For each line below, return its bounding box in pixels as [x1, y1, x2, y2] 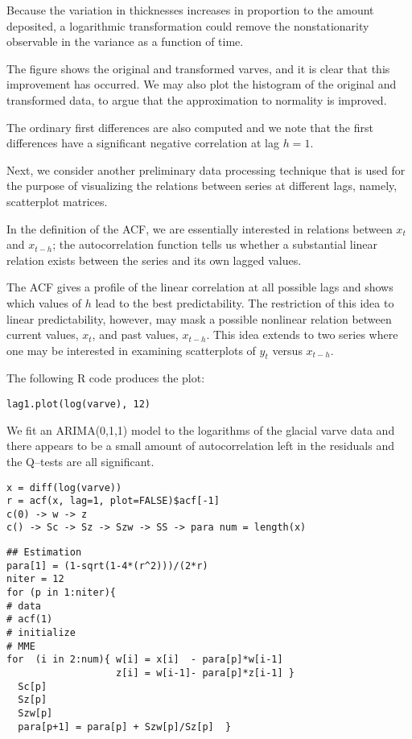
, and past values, [92, 326, 179, 343]
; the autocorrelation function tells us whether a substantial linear [52, 236, 378, 253]
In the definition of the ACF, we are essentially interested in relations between [6, 220, 393, 237]
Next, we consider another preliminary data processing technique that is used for [6, 161, 406, 178]
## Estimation [6, 547, 82, 559]
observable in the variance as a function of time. [6, 33, 244, 50]
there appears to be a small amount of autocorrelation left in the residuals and [6, 437, 394, 454]
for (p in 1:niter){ [6, 587, 117, 599]
